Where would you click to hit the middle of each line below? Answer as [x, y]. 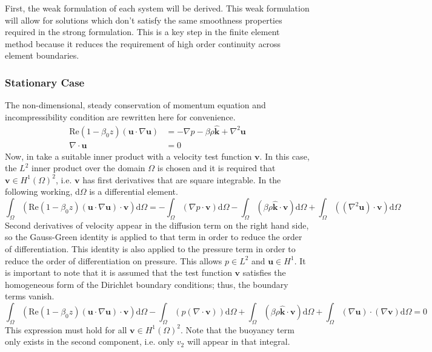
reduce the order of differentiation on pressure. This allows [114, 260]
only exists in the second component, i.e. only [90, 341]
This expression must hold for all [66, 329]
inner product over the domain [88, 168]
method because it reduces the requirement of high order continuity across [143, 43]
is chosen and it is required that [216, 168]
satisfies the [264, 272]
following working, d [42, 191]
